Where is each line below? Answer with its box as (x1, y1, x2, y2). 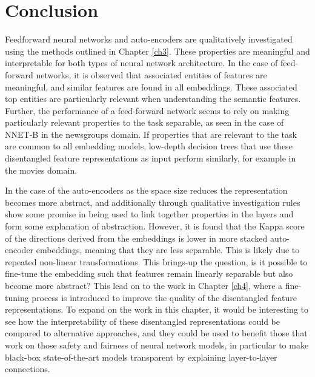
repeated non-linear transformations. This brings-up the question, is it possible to (5, 255, 308, 268)
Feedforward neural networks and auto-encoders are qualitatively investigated (5, 33, 293, 46)
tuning (5, 291, 29, 304)
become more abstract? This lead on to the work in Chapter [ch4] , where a (5, 279, 283, 291)
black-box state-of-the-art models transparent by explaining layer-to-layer (5, 350, 277, 363)
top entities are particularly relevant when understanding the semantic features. (5, 92, 301, 105)
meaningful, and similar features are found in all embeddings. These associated (5, 80, 297, 93)
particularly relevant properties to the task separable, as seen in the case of (5, 116, 284, 129)
